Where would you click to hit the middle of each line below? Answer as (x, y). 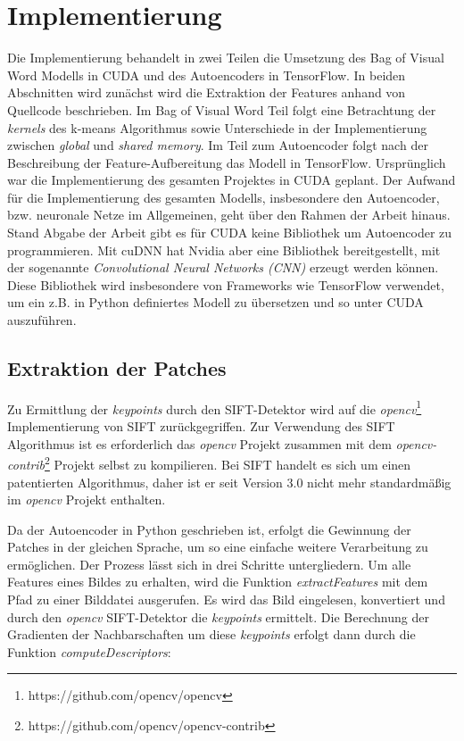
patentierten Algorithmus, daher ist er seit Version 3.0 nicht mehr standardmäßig (229, 482)
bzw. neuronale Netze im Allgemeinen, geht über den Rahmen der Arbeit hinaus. (229, 215)
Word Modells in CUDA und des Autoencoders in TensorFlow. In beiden (207, 75)
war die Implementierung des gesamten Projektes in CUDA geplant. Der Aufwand (232, 180)
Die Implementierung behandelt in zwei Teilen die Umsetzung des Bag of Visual (226, 58)
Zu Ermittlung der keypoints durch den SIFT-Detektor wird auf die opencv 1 (215, 407)
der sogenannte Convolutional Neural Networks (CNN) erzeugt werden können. (223, 267)
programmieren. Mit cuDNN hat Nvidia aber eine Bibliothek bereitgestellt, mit (224, 250)
